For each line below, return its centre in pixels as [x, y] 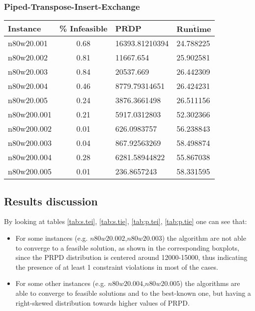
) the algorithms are [210, 283]
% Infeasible [83, 28]
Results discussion [51, 201]
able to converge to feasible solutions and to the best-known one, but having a [133, 293]
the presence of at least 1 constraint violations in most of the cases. [117, 267]
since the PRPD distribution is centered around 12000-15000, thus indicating [131, 257]
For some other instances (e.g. [61, 283]
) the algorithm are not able [204, 238]
